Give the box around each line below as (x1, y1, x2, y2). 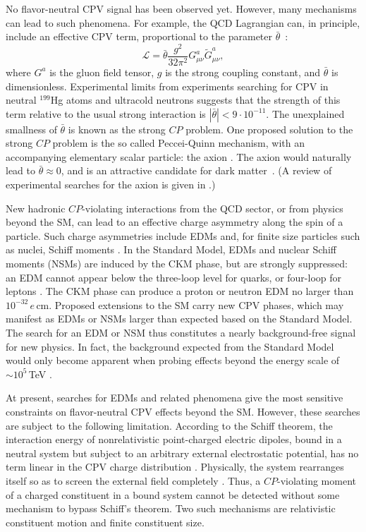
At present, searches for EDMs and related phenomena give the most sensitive (6, 390, 343, 405)
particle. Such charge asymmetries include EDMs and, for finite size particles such (6, 228, 360, 243)
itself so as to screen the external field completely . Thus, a (6, 473, 261, 488)
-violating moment (276, 473, 356, 488)
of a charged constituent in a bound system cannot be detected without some (6, 487, 340, 502)
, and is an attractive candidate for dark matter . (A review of (61, 163, 332, 178)
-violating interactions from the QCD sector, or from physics (82, 200, 343, 215)
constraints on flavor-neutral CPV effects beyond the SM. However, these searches (6, 404, 360, 418)
